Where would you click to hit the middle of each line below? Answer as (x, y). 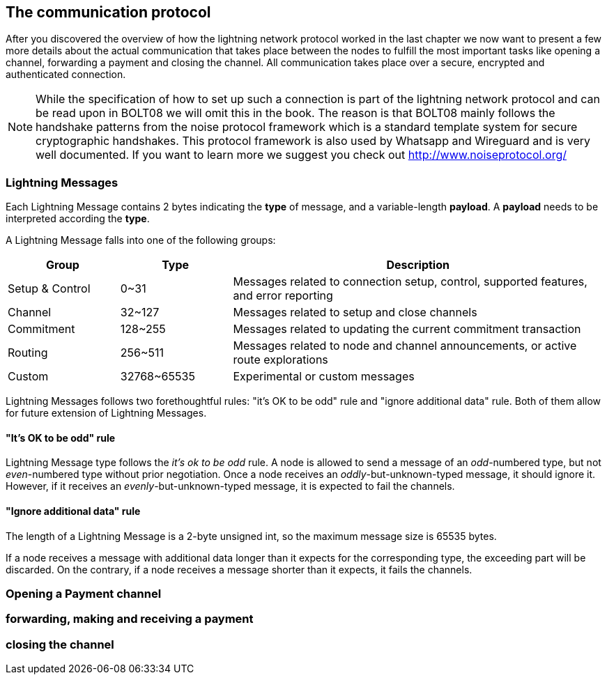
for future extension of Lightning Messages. (106, 413)
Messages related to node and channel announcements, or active (405, 346)
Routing (28, 353)
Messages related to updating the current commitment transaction (407, 329)
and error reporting (283, 296)
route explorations (281, 360)
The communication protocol (108, 12)
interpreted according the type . (78, 219)
